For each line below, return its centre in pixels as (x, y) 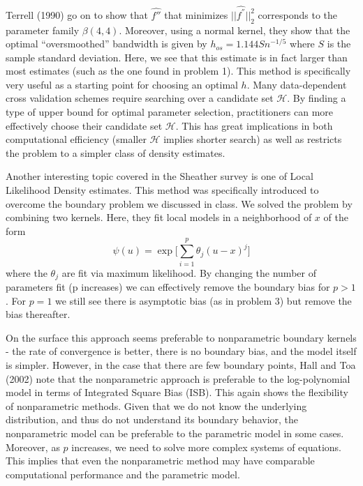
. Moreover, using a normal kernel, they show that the (235, 30)
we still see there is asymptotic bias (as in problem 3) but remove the (203, 300)
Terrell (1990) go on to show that (77, 14)
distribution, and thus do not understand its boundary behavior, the (152, 419)
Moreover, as (33, 447)
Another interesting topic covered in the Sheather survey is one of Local (160, 176)
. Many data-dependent (297, 84)
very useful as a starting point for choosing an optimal (122, 84)
